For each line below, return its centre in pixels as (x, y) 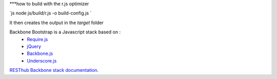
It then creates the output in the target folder (56, 23)
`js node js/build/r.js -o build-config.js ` (51, 13)
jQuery (34, 46)
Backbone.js (40, 53)
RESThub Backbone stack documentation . (54, 70)
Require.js (37, 39)
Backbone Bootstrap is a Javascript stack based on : (65, 32)
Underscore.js (42, 61)
